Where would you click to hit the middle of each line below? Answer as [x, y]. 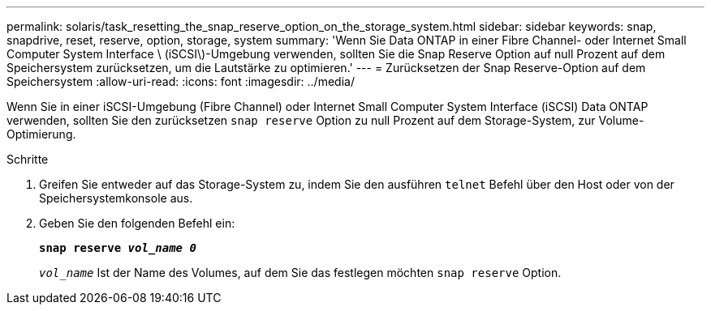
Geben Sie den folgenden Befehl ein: [137, 223]
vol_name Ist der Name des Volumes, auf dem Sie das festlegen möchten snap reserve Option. [300, 273]
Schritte [28, 159]
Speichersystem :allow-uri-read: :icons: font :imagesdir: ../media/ [181, 81]
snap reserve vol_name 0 [118, 248]
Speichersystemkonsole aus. [116, 198]
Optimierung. [41, 134]
